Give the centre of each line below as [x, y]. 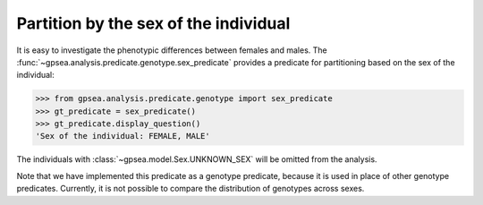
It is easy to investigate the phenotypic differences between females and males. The [172, 50]
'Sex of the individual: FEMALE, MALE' [123, 136]
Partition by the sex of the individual [153, 23]
